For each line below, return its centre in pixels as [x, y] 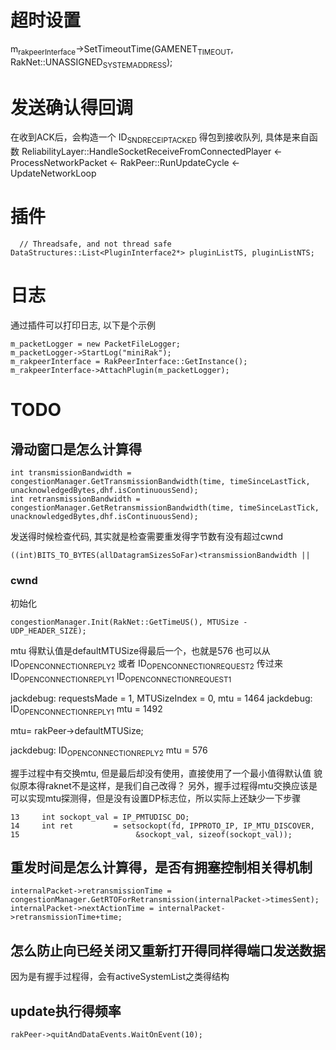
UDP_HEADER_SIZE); [48, 631]
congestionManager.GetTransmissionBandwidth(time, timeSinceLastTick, [160, 482]
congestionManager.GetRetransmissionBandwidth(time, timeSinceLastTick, [165, 508]
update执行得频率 [66, 1011]
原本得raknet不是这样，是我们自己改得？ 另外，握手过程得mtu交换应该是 [168, 785]
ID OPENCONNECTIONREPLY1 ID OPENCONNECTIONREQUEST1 [121, 678]
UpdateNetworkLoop [53, 173]
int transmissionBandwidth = [71, 473]
